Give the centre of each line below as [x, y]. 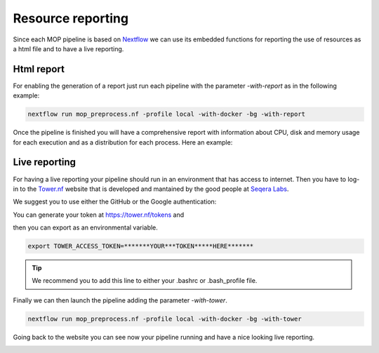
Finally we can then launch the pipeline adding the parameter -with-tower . [120, 300]
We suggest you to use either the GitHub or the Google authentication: [115, 202]
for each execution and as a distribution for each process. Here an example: [123, 142]
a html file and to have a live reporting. [68, 48]
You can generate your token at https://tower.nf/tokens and [99, 215]
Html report [39, 69]
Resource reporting [71, 18]
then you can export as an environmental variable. [85, 227]
